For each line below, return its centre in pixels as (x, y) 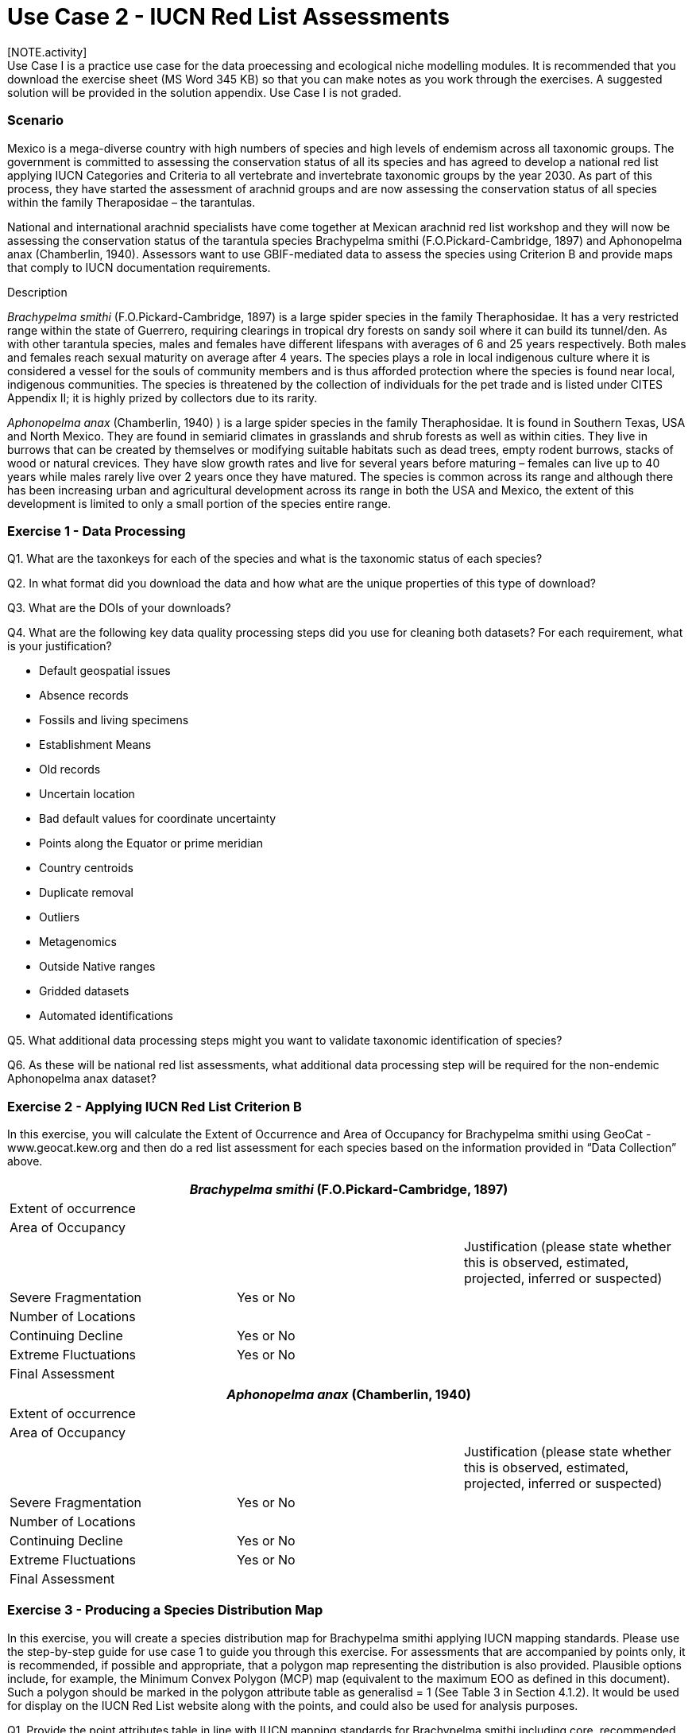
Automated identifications (106, 1016)
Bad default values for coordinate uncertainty (158, 819)
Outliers (60, 917)
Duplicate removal (86, 893)
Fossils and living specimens (114, 720)
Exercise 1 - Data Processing (97, 531)
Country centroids (86, 868)
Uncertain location (87, 794)
